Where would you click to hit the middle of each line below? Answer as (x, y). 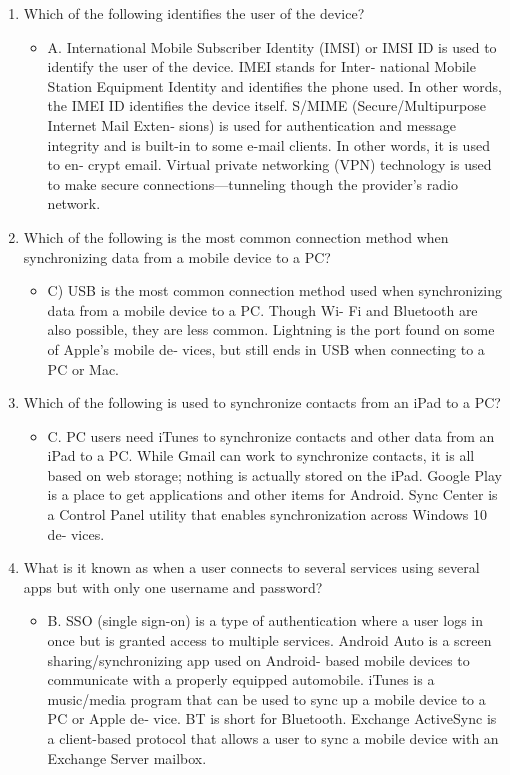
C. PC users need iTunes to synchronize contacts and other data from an (271, 435)
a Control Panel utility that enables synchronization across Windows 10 (267, 514)
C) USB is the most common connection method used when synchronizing (274, 290)
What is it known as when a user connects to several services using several (251, 567)
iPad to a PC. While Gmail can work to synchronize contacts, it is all (261, 455)
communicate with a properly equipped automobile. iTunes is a (241, 679)
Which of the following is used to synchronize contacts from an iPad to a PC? (262, 402)
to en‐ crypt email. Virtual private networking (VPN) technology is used (269, 164)
